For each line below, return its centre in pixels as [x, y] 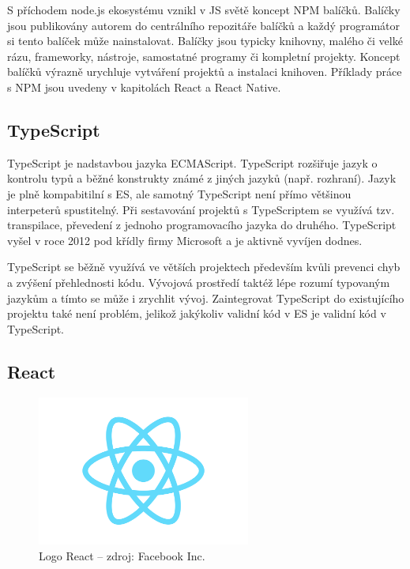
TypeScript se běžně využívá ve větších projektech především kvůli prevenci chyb [204, 267]
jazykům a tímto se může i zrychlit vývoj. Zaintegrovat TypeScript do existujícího [206, 298]
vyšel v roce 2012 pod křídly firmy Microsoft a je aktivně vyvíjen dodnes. [185, 240]
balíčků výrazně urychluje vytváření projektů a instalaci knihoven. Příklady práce [205, 72]
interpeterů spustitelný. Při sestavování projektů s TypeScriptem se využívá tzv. [201, 209]
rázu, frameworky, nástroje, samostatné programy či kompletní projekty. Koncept [204, 56]
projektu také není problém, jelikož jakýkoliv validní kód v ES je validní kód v [197, 313]
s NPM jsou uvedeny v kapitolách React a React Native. [144, 87]
